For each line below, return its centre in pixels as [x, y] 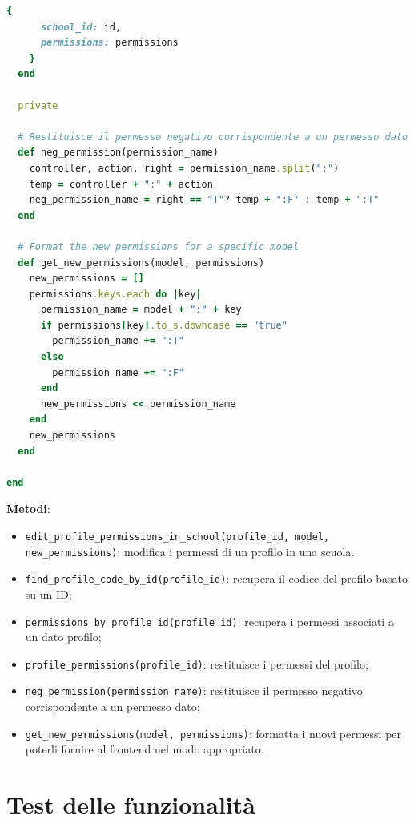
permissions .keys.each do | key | [115, 294]
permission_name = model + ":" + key [141, 310]
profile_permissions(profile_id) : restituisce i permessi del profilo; [197, 663]
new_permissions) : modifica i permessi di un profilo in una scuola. [190, 551]
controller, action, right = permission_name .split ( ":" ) [184, 168]
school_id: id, [81, 27]
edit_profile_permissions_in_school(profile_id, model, [177, 537]
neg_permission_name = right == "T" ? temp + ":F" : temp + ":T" [204, 200]
